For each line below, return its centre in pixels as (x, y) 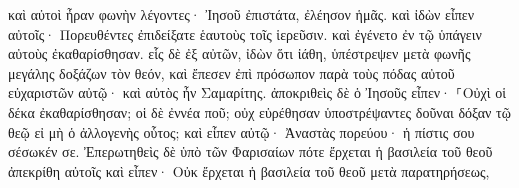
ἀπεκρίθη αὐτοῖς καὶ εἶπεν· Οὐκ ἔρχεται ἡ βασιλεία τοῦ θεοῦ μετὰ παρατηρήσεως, (249, 170)
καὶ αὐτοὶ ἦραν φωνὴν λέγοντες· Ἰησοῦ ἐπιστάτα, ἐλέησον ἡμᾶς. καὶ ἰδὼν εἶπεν (241, 14)
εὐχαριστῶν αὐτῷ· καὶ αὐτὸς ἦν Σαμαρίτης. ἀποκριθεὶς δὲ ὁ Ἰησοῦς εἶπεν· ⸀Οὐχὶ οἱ (257, 92)
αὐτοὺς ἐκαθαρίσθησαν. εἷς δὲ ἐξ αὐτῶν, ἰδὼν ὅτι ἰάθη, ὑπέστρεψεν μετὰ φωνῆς (239, 53)
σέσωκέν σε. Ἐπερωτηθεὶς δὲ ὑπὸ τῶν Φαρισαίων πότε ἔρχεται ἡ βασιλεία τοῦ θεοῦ (250, 151)
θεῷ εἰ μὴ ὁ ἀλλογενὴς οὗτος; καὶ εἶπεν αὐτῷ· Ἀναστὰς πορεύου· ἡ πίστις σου (241, 131)
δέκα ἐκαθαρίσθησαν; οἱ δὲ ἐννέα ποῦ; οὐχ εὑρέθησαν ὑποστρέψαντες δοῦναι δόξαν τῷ (259, 111)
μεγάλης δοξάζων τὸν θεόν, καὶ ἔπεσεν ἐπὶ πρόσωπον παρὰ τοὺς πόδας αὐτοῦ (231, 72)
